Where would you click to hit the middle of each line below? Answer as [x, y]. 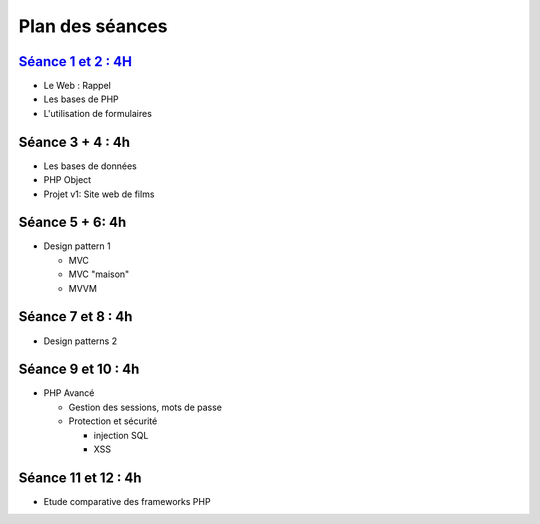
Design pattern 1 [77, 246]
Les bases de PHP [81, 99]
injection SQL [121, 435]
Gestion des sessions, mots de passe [145, 407]
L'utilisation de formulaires [97, 113]
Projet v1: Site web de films [99, 194]
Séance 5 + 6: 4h [72, 222]
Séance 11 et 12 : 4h [80, 477]
